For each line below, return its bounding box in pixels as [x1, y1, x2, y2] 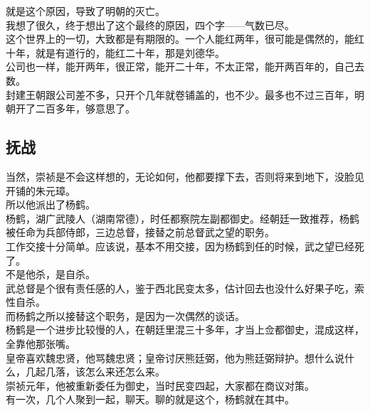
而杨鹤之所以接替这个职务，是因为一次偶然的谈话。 [6, 308, 245, 323]
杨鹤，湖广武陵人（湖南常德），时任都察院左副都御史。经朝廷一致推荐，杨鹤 [6, 210, 359, 225]
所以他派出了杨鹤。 [6, 197, 95, 212]
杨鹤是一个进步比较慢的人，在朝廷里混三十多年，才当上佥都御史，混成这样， [6, 322, 364, 337]
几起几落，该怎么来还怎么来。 [25, 364, 165, 379]
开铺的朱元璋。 [6, 183, 75, 198]
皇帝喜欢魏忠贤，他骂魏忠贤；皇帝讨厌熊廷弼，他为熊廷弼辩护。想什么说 [6, 350, 344, 365]
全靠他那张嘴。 [6, 336, 75, 351]
